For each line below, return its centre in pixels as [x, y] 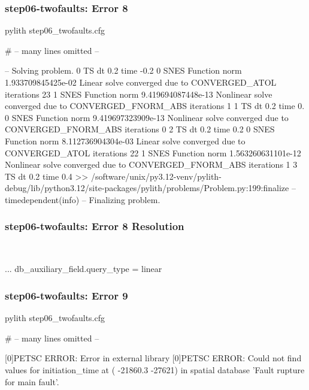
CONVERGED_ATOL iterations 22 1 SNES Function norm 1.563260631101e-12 [153, 152]
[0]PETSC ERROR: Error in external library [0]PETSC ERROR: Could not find [153, 358]
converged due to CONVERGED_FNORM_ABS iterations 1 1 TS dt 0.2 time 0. [155, 106]
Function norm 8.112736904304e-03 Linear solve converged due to [125, 140]
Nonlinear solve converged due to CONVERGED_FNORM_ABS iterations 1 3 [151, 164]
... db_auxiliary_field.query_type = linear [84, 269]
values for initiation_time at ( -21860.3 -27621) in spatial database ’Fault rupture [155, 369]
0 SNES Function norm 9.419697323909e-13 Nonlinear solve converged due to [147, 117]
